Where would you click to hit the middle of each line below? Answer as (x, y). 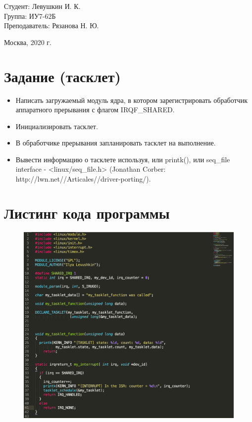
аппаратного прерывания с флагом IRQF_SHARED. (95, 110)
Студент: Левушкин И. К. (42, 6)
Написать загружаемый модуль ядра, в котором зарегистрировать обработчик (132, 100)
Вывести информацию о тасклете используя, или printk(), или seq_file (123, 159)
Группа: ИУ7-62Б (30, 16)
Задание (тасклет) (62, 76)
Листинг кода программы (87, 212)
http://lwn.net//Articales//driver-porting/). (83, 179)
